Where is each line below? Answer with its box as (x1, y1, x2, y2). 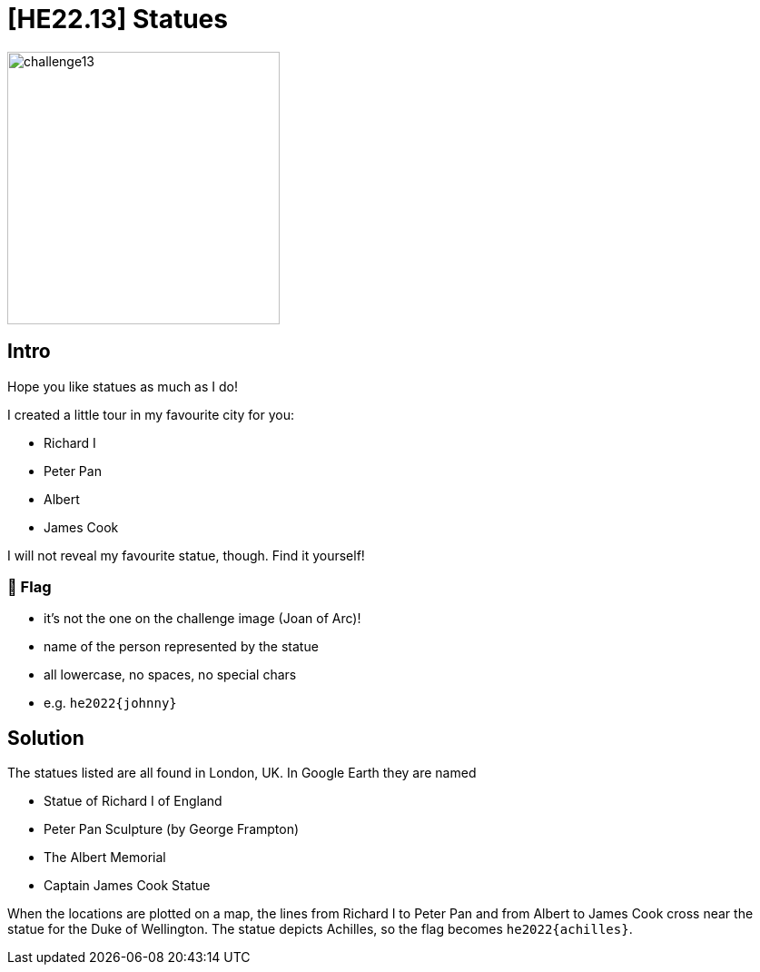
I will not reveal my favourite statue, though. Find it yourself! (7, 547, 365, 563)
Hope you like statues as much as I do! (7, 378, 238, 394)
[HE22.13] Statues (7, 4, 228, 35)
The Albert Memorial (44, 849, 166, 866)
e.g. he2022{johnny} (44, 695, 177, 711)
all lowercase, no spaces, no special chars (44, 667, 297, 683)
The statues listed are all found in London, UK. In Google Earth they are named (7, 765, 477, 781)
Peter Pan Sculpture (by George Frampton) (44, 821, 300, 838)
